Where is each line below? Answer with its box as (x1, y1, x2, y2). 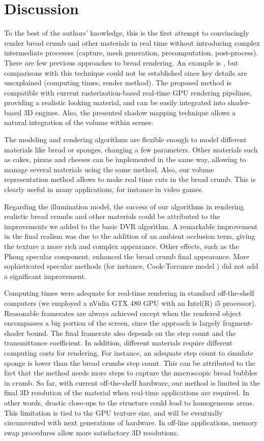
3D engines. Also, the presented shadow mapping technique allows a (23, 107, 236, 117)
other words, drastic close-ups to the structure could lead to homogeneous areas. (4, 397, 254, 407)
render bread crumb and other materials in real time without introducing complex (4, 37, 260, 48)
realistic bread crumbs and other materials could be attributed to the (4, 211, 220, 222)
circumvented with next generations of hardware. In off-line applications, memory (4, 417, 258, 428)
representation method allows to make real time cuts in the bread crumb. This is (4, 174, 256, 184)
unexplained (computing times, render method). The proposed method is (4, 77, 231, 88)
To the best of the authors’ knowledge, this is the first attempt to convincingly (4, 27, 249, 38)
